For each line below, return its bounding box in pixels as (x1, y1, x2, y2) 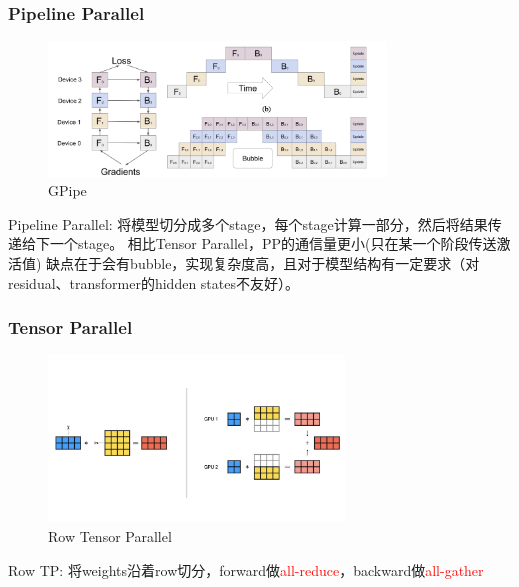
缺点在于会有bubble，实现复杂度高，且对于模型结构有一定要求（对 (46, 253, 480, 274)
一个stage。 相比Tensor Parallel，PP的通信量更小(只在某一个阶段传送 (49, 233, 497, 254)
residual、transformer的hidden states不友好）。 (8, 272, 299, 293)
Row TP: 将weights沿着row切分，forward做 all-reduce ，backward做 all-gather (8, 559, 484, 580)
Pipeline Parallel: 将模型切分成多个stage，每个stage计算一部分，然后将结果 (8, 213, 488, 234)
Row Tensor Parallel (48, 526, 172, 546)
